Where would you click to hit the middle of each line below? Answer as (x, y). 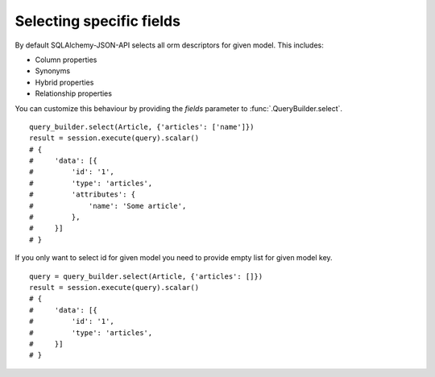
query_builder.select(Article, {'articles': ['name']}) (142, 126)
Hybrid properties (64, 82)
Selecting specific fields (98, 21)
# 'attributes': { (83, 195)
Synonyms (53, 71)
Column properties (66, 60)
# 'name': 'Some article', (108, 206)
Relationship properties (74, 93)
